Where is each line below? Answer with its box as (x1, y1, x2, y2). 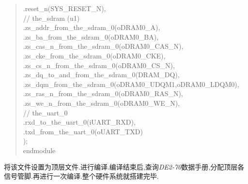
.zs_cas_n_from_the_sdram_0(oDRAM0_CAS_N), (23, 41, 184, 51)
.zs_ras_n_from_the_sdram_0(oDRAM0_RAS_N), (23, 88, 183, 99)
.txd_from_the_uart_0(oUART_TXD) (23, 126, 143, 136)
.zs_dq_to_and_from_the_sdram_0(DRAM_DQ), (23, 70, 180, 80)
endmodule (23, 145, 56, 155)
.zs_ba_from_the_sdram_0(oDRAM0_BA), (23, 31, 159, 42)
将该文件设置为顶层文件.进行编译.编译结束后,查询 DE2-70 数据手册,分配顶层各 (4, 161, 245, 171)
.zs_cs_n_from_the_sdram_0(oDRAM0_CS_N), (23, 60, 175, 70)
